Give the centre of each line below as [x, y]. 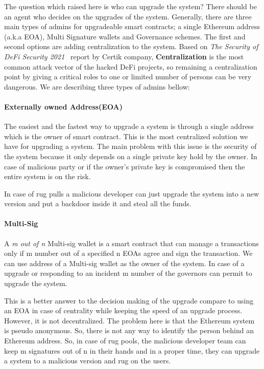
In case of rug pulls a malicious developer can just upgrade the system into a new [132, 193]
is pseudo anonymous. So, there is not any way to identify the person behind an [129, 330]
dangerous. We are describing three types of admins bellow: [97, 86]
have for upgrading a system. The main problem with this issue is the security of [130, 146]
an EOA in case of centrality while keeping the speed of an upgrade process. [123, 310]
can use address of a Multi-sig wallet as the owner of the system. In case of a [124, 263]
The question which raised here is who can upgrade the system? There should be [130, 6]
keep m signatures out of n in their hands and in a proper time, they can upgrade [132, 350]
